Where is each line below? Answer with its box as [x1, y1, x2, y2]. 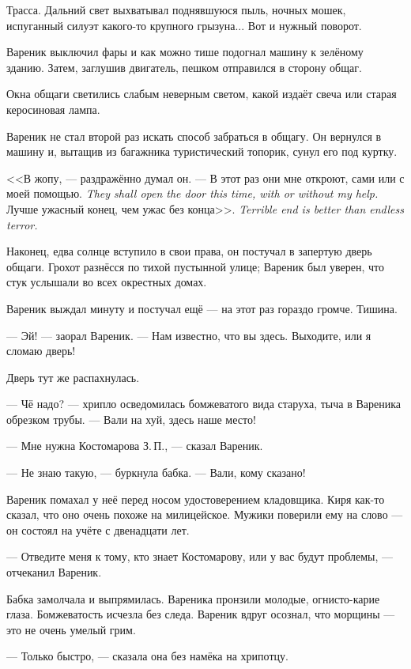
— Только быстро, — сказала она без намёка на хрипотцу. [6, 648, 288, 664]
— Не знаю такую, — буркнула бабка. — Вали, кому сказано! [6, 464, 306, 481]
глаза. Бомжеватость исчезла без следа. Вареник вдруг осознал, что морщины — [6, 606, 395, 622]
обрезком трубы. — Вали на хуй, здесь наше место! [6, 410, 256, 427]
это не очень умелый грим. [6, 621, 136, 637]
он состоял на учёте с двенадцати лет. [6, 521, 190, 538]
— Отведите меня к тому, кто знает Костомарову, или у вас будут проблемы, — [6, 548, 393, 565]
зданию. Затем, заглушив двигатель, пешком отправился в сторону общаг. [6, 59, 362, 75]
